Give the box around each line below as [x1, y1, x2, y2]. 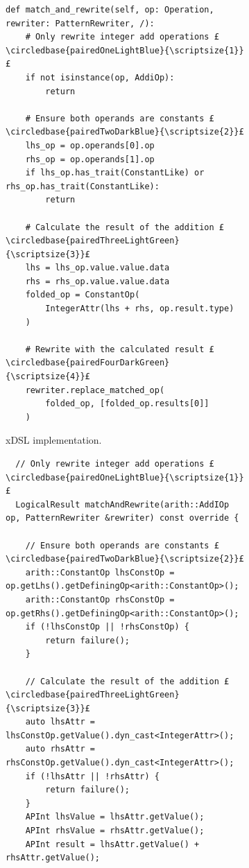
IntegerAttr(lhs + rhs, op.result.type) [45, 304, 234, 314]
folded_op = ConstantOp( [25, 290, 140, 300]
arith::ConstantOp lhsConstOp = [25, 567, 175, 578]
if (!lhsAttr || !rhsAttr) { [25, 771, 160, 781]
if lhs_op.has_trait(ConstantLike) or [25, 168, 205, 178]
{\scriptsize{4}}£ [6, 372, 90, 382]
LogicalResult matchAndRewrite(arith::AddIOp [15, 499, 230, 510]
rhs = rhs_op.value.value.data [25, 276, 170, 286]
